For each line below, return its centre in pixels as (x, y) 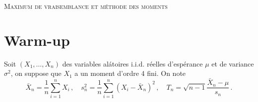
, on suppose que (36, 73)
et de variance (233, 63)
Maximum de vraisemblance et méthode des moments (86, 6)
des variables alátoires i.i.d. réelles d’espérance (132, 63)
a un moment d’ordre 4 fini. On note (130, 73)
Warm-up (37, 40)
